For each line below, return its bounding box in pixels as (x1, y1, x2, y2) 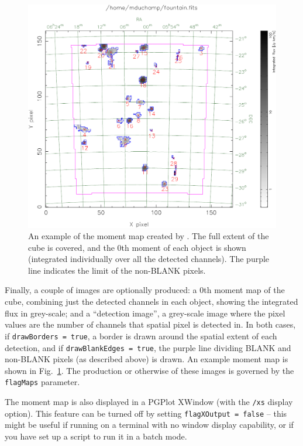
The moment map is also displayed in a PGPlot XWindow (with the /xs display (5, 396, 293, 408)
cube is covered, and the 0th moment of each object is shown (28, 241, 246, 253)
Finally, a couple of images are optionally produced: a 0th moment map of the (5, 284, 285, 296)
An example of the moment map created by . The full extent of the (28, 230, 269, 242)
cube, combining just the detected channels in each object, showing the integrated (5, 295, 298, 308)
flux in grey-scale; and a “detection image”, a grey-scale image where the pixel (5, 307, 285, 319)
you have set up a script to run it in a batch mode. (5, 430, 187, 442)
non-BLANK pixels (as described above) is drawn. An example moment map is (5, 353, 288, 365)
